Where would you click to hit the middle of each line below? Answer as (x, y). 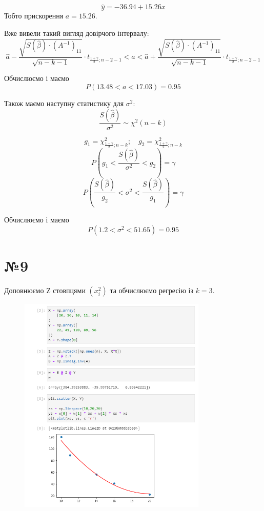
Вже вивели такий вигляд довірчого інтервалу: (77, 33)
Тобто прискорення (34, 16)
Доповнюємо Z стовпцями (45, 290)
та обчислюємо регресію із (152, 290)
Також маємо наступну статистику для (64, 103)
